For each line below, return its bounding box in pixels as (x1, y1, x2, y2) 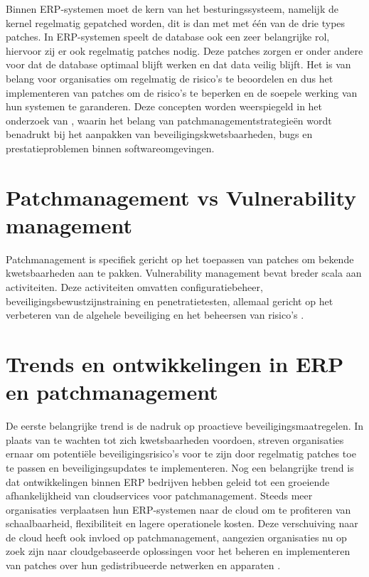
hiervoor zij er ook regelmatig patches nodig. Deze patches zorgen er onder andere (6, 43, 363, 58)
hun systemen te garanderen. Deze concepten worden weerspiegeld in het (6, 99, 323, 114)
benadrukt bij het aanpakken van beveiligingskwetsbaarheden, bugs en (6, 127, 313, 142)
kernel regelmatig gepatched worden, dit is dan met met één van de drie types (6, 15, 346, 30)
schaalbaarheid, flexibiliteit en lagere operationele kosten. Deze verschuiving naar (6, 516, 358, 531)
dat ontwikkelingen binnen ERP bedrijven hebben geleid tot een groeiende (6, 474, 330, 489)
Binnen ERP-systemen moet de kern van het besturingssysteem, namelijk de (6, 1, 338, 16)
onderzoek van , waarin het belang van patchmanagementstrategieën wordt (6, 112, 332, 127)
